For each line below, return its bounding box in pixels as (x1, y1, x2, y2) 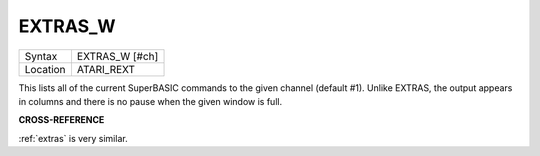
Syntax (24, 49, 58, 63)
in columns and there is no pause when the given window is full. (18, 95, 283, 107)
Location (24, 62, 66, 76)
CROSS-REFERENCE (18, 114, 105, 126)
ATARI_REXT (76, 62, 135, 76)
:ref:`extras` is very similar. (18, 132, 129, 144)
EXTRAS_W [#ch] (76, 49, 159, 63)
